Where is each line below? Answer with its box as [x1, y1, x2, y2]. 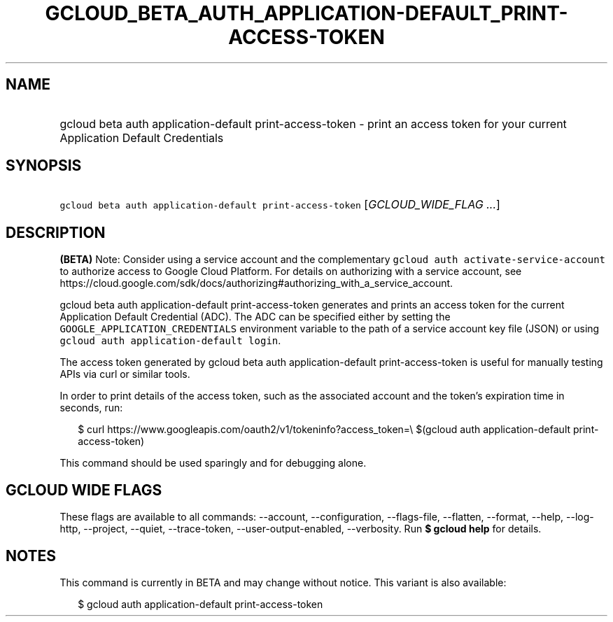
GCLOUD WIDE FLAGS [6, 481, 162, 499]
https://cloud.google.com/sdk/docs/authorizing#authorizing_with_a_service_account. [59, 277, 453, 290]
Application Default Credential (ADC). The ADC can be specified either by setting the [59, 311, 451, 323]
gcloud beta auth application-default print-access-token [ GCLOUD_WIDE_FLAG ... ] [59, 197, 500, 212]
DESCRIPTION [6, 223, 106, 241]
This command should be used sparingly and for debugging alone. [59, 457, 367, 469]
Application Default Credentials [59, 130, 224, 145]
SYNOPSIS [6, 157, 82, 175]
